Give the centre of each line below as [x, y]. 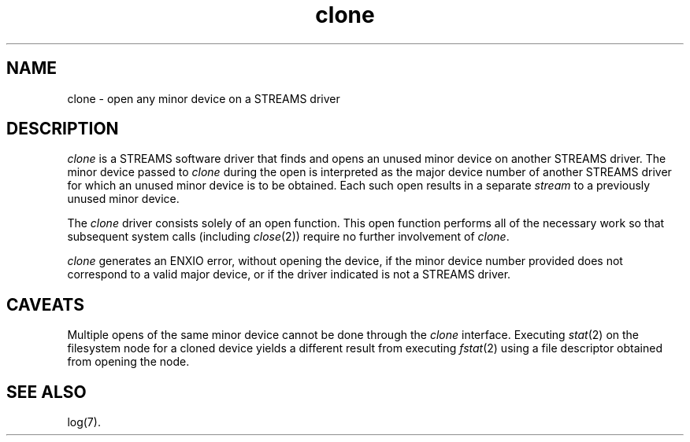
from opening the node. [128, 362]
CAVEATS [45, 304]
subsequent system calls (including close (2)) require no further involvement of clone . [288, 237]
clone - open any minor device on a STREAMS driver [204, 98]
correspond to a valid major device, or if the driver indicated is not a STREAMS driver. [289, 274]
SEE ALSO [46, 392]
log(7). [84, 422]
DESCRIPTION [63, 129]
